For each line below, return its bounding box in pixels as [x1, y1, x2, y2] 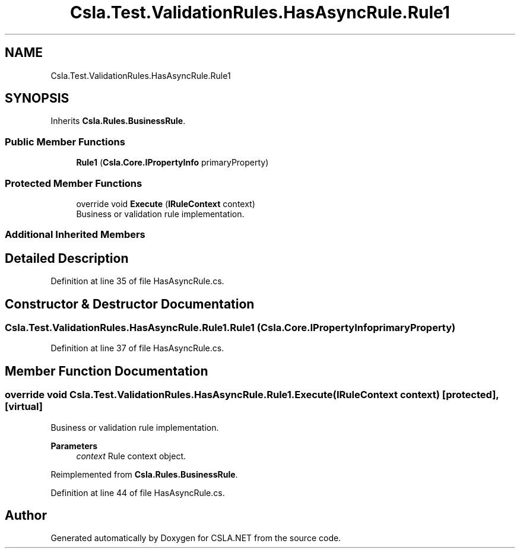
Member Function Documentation [5, 363, 208, 379]
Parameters [50, 440, 98, 451]
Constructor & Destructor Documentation [5, 296, 255, 312]
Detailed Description [5, 250, 129, 266]
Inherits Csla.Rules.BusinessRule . [50, 116, 186, 126]
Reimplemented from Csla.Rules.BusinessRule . [50, 469, 238, 479]
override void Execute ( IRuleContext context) [76, 198, 255, 209]
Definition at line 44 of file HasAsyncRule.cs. [50, 487, 225, 498]
